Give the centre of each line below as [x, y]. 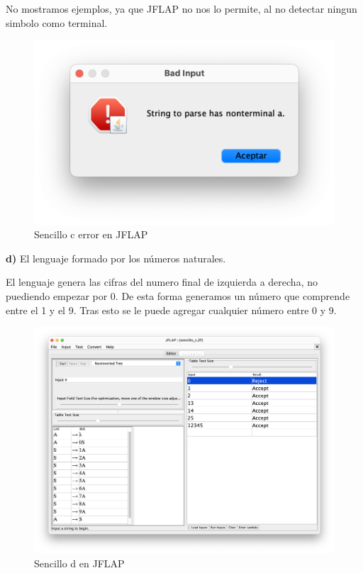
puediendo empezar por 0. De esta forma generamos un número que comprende [178, 295]
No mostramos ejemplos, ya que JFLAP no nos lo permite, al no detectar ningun [181, 9]
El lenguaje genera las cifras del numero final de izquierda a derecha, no [162, 282]
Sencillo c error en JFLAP [91, 234]
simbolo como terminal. [57, 22]
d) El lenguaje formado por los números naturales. [116, 258]
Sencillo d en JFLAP [79, 563]
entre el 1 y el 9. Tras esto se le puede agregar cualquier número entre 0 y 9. [171, 310]
